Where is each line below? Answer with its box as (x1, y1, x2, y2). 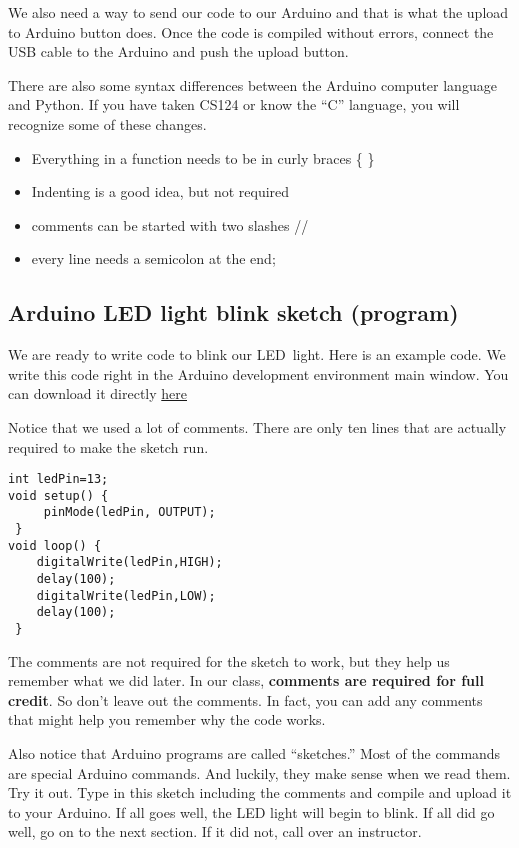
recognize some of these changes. (8, 113, 207, 134)
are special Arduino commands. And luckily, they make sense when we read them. (8, 762, 511, 783)
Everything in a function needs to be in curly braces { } (31, 147, 375, 168)
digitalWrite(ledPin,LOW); (36, 588, 216, 603)
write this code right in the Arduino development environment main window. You (8, 363, 509, 384)
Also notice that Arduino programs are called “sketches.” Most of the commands (8, 743, 501, 764)
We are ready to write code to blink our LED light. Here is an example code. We (8, 344, 506, 365)
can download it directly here (8, 383, 187, 404)
